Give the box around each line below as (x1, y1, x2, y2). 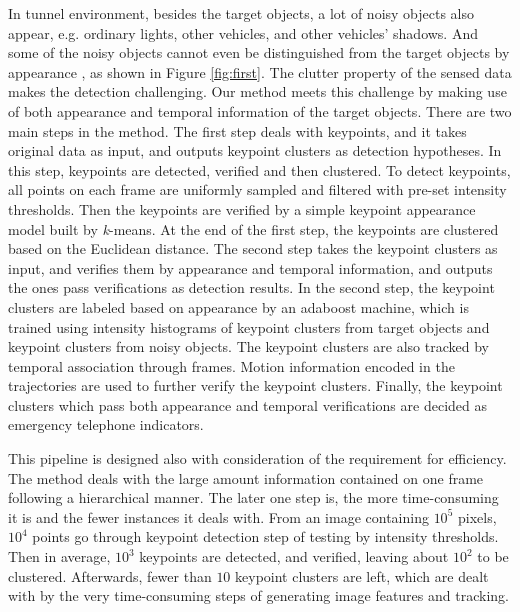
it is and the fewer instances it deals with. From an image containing (8, 506, 429, 527)
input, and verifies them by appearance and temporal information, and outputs (8, 257, 493, 278)
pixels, (457, 506, 497, 527)
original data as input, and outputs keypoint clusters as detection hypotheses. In (8, 140, 502, 161)
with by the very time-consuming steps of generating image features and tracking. (8, 585, 509, 606)
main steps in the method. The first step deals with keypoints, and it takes (8, 120, 467, 141)
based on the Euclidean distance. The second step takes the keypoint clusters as (8, 238, 498, 259)
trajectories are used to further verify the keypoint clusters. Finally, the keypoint (8, 375, 503, 396)
